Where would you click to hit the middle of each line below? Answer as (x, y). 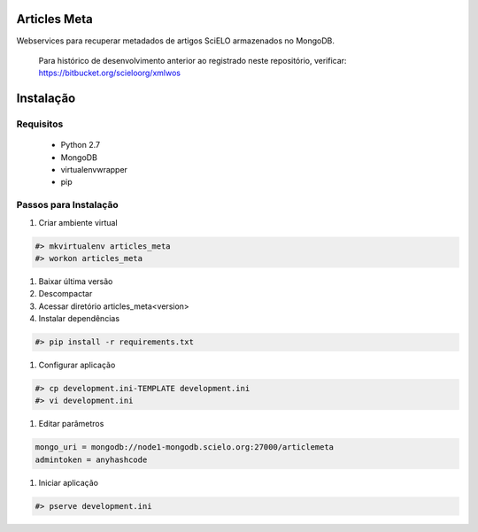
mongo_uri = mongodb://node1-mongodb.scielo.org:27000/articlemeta (185, 447)
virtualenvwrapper (94, 170)
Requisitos (40, 124)
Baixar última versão (76, 281)
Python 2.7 (81, 145)
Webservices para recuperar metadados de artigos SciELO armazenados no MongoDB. (176, 41)
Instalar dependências (79, 319)
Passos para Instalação (67, 205)
